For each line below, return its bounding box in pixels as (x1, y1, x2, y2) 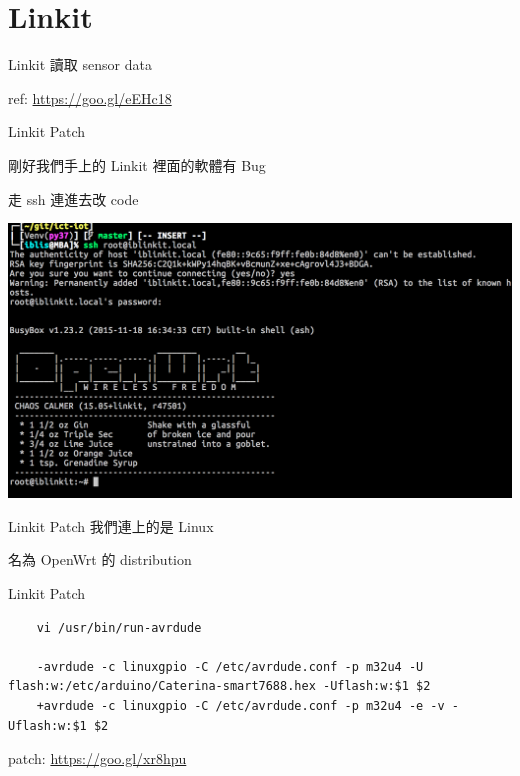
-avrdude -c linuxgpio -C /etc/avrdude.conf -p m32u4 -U (36, 659, 424, 674)
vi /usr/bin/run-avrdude (36, 620, 202, 635)
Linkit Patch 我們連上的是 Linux (8, 515, 214, 536)
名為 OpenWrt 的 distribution (8, 549, 192, 570)
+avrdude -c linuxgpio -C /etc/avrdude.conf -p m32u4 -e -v (36, 698, 445, 713)
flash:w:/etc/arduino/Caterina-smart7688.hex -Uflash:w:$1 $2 (8, 679, 431, 694)
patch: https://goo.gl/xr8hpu (8, 748, 187, 769)
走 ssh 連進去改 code (8, 188, 139, 209)
